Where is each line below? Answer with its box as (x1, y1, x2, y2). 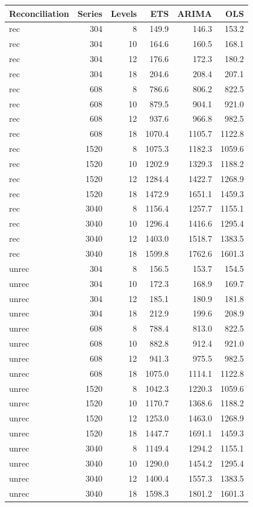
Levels (110, 7, 137, 19)
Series (77, 7, 102, 19)
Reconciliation (9, 7, 69, 19)
